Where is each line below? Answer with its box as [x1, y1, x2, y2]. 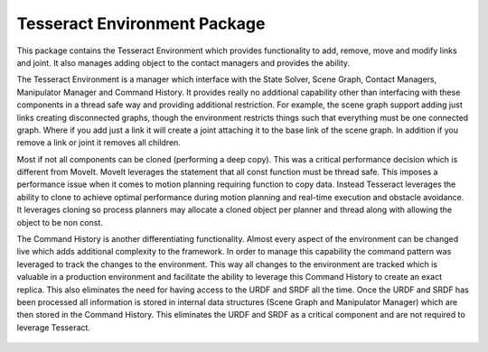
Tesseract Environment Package [16, 14, 266, 33]
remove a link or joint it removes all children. [16, 137, 181, 148]
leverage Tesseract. [16, 321, 90, 333]
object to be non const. [16, 217, 104, 227]
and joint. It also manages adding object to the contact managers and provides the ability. [16, 57, 351, 68]
